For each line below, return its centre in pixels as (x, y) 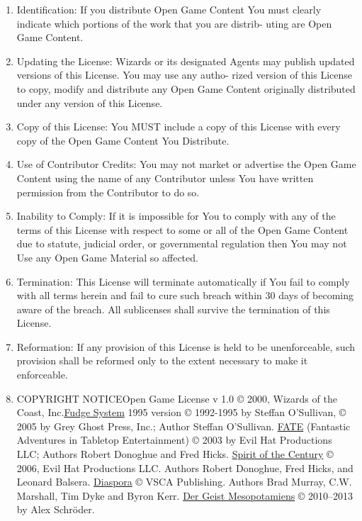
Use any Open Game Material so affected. (107, 257)
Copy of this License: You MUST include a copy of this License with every (179, 127)
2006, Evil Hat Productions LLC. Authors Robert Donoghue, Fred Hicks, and (185, 467)
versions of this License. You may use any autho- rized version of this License (184, 75)
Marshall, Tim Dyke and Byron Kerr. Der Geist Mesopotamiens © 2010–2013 (185, 495)
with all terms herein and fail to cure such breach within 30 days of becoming (185, 295)
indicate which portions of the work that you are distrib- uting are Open (174, 23)
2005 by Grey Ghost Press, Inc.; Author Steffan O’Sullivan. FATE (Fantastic (183, 426)
